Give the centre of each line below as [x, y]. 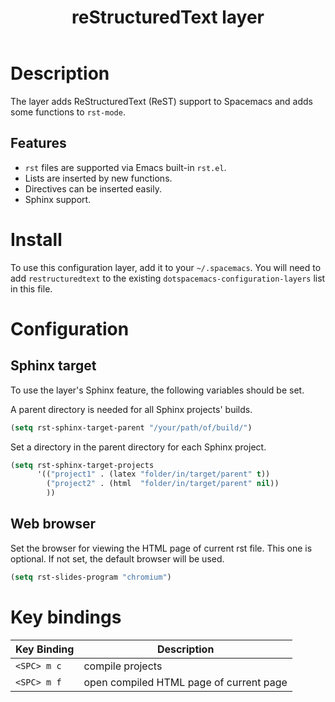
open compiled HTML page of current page [185, 682]
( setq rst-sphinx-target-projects [82, 465]
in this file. [31, 288]
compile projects [123, 666]
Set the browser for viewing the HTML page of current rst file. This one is [161, 548]
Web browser [53, 524]
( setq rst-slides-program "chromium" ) [91, 577]
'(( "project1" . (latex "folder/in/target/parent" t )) [153, 474]
